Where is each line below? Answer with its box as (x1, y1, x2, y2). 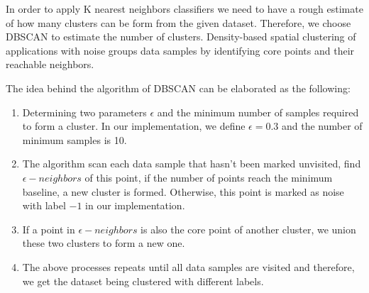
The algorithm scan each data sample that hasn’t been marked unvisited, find (22, 156, 361, 171)
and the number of (282, 118, 363, 133)
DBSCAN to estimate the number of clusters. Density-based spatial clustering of (6, 29, 356, 44)
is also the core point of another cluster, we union (141, 221, 356, 236)
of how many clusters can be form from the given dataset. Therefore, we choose (6, 15, 351, 30)
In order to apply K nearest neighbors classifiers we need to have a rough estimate (6, 1, 363, 16)
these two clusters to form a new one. (22, 236, 185, 250)
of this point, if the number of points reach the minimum (84, 170, 333, 184)
